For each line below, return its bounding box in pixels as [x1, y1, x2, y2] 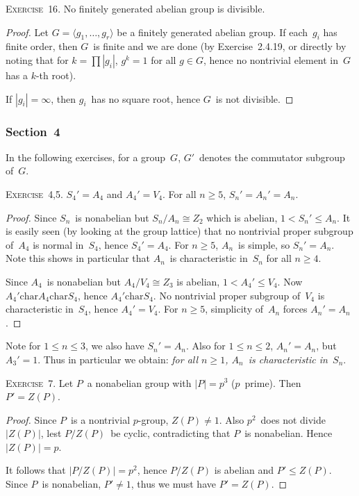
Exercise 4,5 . [6, 186, 63, 201]
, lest [40, 426, 62, 440]
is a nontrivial [71, 412, 131, 427]
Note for [6, 338, 41, 353]
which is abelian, [206, 210, 278, 224]
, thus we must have [131, 477, 216, 491]
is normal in [33, 237, 84, 251]
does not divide [260, 412, 326, 427]
